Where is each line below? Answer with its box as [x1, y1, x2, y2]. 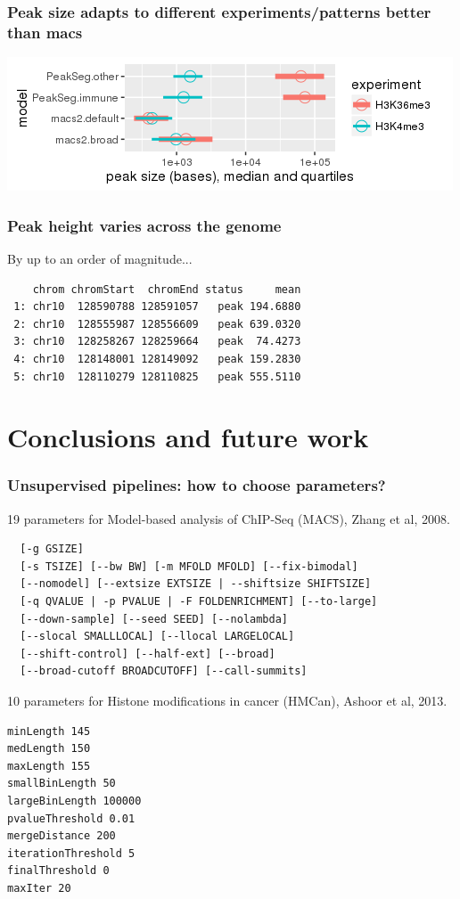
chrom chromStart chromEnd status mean [32, 282, 301, 296]
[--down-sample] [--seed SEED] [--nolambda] [20, 612, 288, 625]
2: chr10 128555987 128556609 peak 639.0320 [13, 317, 301, 331]
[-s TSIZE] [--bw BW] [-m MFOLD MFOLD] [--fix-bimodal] [20, 560, 358, 573]
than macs [7, 20, 83, 43]
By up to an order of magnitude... [7, 249, 193, 267]
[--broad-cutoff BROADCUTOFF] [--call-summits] [20, 665, 308, 678]
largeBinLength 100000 [7, 795, 142, 808]
